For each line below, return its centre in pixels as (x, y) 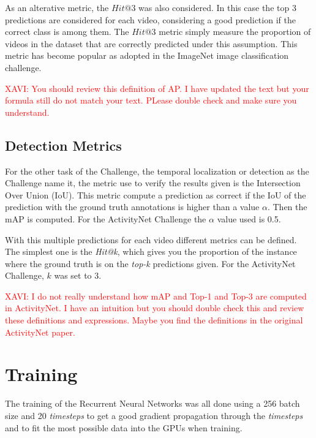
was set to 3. (78, 275)
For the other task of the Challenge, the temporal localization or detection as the (157, 171)
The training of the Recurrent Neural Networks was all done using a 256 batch (152, 403)
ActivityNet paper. (40, 332)
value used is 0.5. (249, 218)
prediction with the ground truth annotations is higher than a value (132, 207)
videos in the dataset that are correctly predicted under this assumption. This (151, 43)
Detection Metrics (63, 145)
